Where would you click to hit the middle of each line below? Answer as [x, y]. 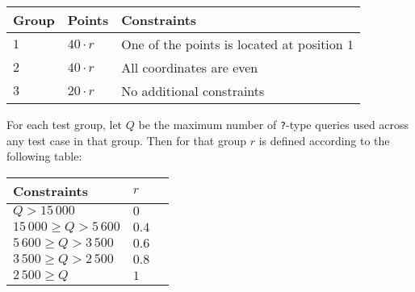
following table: [44, 156]
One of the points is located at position [232, 44]
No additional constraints [193, 91]
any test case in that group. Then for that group [127, 140]
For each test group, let [65, 124]
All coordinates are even [190, 67]
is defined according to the [324, 140]
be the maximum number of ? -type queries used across [274, 124]
